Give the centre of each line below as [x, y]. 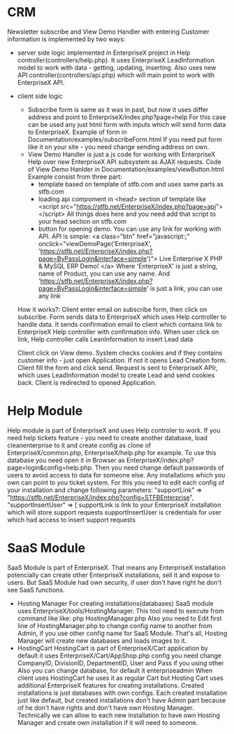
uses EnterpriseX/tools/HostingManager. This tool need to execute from [121, 611]
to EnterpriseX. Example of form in [77, 132]
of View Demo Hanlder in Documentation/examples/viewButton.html [126, 169]
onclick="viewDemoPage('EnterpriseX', [95, 243]
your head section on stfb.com [82, 221]
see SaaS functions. [36, 590]
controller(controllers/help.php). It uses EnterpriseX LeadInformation [116, 60]
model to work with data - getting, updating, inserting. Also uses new [117, 67]
